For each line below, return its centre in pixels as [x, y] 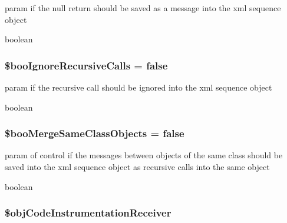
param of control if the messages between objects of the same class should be [144, 155]
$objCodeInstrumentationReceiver [88, 213]
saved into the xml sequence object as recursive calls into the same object [137, 167]
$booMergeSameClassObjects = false [95, 133]
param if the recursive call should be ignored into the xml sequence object [138, 87]
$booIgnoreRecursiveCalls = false [86, 65]
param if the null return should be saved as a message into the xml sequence [143, 8]
